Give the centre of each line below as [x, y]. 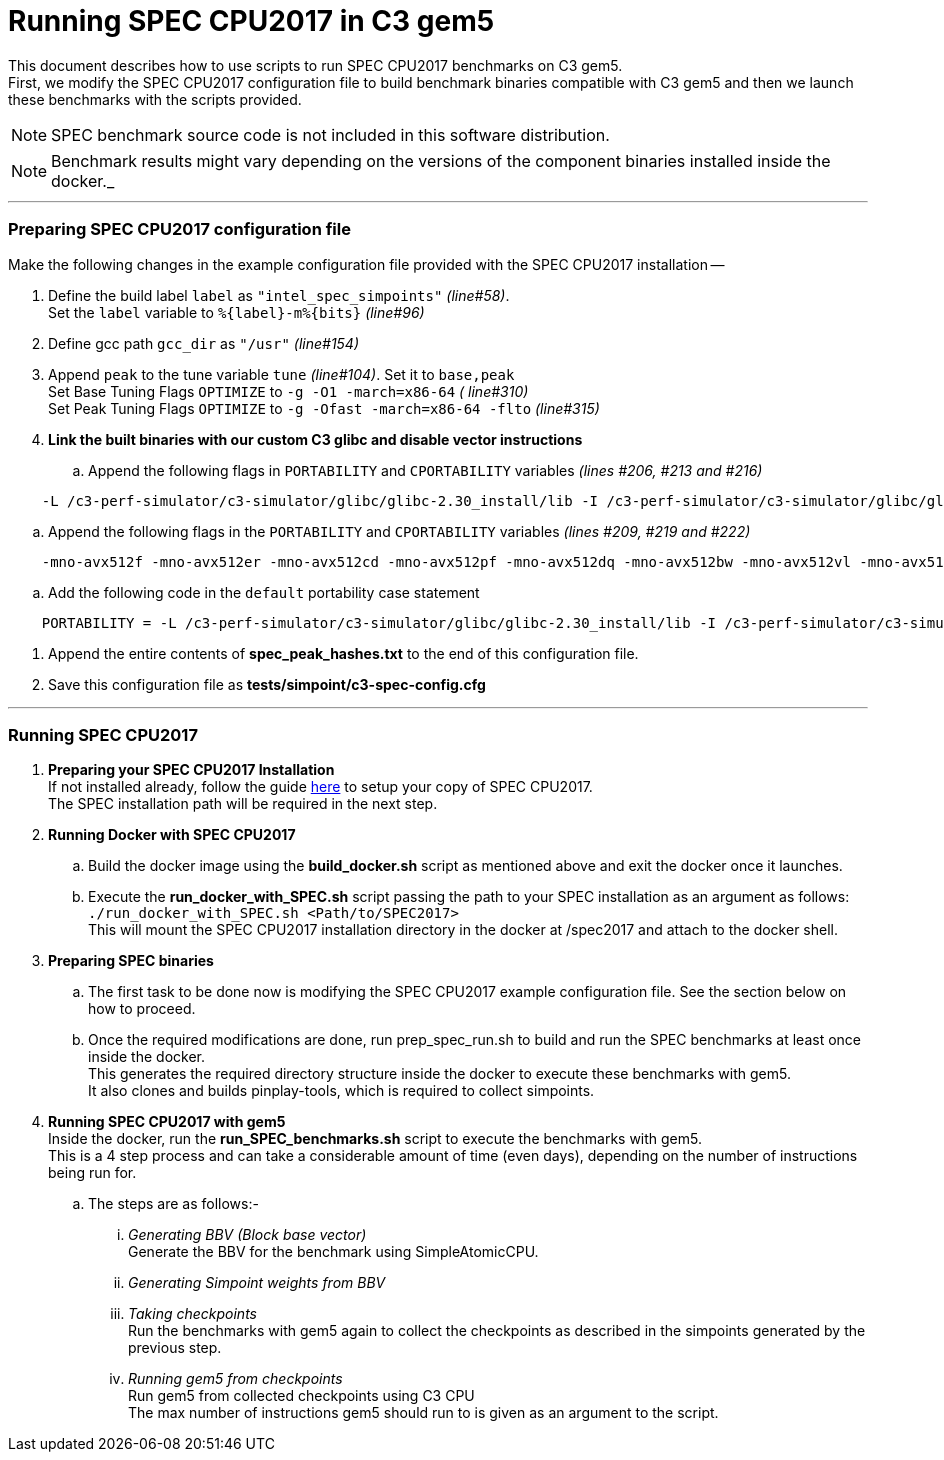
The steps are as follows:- [173, 1204]
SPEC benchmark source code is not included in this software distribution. [330, 134]
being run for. [92, 1173]
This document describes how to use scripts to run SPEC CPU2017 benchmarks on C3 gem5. [315, 65]
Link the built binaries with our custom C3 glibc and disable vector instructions [315, 439]
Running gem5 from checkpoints [235, 1379]
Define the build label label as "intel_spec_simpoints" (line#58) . [279, 295]
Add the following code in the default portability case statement [264, 592]
